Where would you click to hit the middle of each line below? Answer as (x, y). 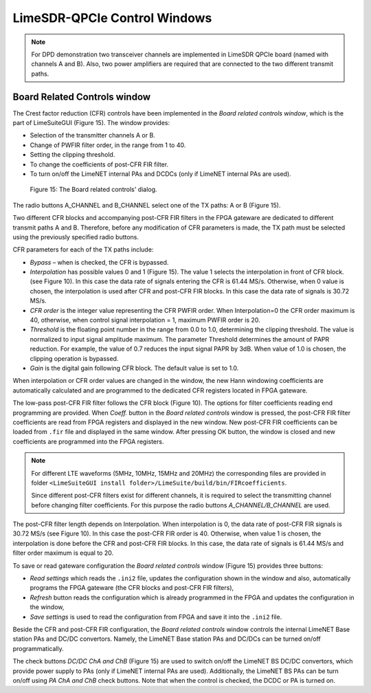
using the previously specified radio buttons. (76, 236)
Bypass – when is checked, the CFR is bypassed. (99, 262)
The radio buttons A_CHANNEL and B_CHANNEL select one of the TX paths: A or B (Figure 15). (147, 205)
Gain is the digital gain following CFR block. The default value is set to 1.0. (134, 368)
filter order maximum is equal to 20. (63, 553)
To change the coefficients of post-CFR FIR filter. (99, 164)
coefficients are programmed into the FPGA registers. (88, 441)
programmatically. (38, 648)
